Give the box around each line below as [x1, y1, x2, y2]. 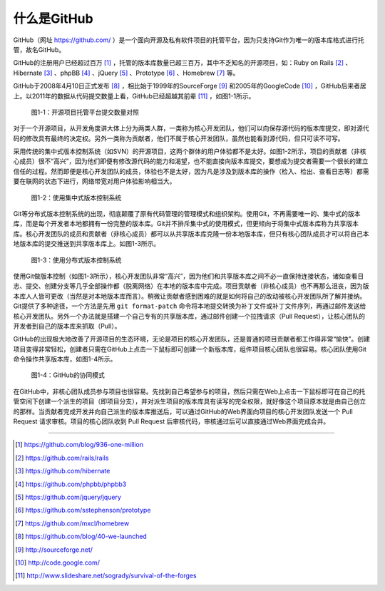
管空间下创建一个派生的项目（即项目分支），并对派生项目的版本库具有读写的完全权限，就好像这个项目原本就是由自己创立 [13, 397, 366, 406]
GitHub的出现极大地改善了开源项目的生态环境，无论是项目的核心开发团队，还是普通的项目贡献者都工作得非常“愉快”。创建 [13, 335, 370, 344]
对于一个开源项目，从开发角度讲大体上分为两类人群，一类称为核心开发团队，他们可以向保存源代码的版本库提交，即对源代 [13, 124, 369, 133]
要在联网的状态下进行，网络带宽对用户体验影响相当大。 [13, 177, 176, 185]
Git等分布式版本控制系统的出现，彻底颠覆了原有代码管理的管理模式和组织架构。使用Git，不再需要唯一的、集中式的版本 [13, 210, 361, 218]
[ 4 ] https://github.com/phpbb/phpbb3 [15, 480, 127, 488]
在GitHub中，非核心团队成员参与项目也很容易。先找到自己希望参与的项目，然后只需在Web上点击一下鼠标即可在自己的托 [13, 387, 366, 396]
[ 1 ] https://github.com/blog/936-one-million [15, 441, 144, 449]
